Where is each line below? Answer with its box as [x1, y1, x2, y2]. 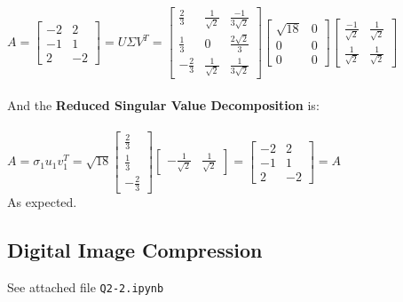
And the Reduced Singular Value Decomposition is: [7, 95, 320, 114]
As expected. [7, 192, 77, 211]
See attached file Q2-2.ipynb [7, 277, 164, 296]
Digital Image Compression [7, 235, 263, 263]
